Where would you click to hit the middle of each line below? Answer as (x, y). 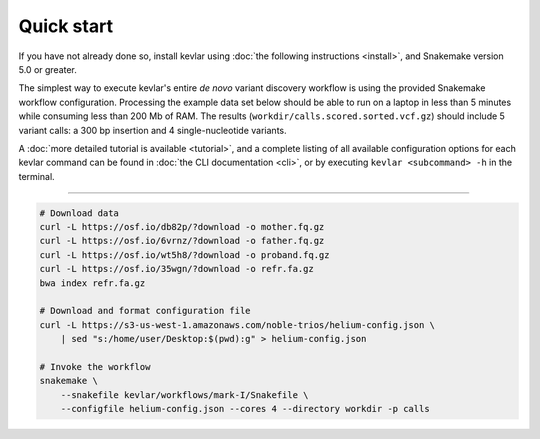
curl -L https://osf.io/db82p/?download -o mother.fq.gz (182, 227)
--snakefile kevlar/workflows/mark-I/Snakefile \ (184, 394)
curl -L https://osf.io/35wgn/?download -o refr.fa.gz (176, 269)
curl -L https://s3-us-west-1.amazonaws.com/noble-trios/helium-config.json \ (237, 324)
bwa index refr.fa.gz (92, 283)
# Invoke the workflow (95, 366)
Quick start (66, 26)
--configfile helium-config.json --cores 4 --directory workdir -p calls (245, 409)
